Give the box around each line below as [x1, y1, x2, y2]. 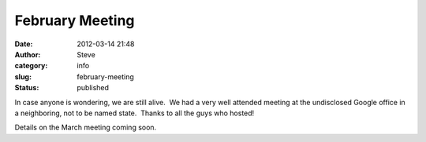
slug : [14, 71, 32, 82]
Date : [14, 39, 33, 49]
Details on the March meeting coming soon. [14, 122, 157, 133]
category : [14, 61, 48, 71]
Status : [14, 83, 39, 93]
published [77, 83, 110, 93]
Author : [14, 49, 41, 59]
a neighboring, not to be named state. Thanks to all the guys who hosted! [14, 108, 255, 118]
